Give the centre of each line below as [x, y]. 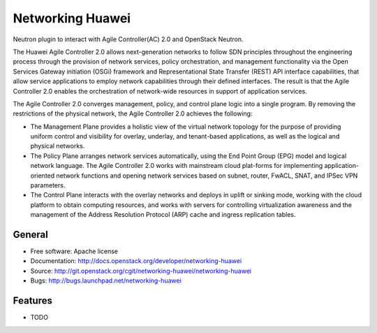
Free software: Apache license [74, 251]
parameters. [48, 185]
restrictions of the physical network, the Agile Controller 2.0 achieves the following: [133, 114]
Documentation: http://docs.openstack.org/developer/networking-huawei [136, 261]
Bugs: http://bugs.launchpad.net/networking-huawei [106, 281]
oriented [43, 176]
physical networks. [58, 146]
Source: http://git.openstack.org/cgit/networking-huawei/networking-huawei [141, 271]
